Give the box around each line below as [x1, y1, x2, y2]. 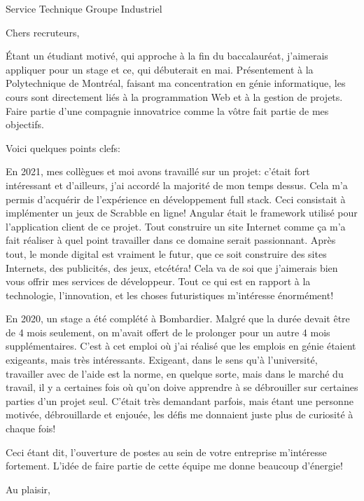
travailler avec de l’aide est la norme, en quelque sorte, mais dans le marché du [6, 366, 344, 380]
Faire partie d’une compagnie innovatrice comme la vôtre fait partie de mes [6, 103, 329, 118]
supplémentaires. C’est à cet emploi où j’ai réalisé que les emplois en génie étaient [6, 338, 356, 353]
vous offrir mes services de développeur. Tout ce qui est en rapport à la [6, 274, 311, 289]
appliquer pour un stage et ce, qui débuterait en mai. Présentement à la [6, 62, 314, 76]
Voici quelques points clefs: [6, 140, 120, 155]
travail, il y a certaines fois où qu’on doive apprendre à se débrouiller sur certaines [6, 380, 358, 394]
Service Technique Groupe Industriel [6, 1, 162, 15]
